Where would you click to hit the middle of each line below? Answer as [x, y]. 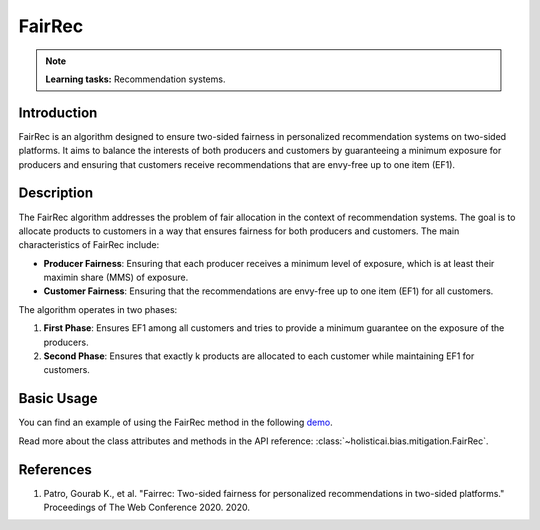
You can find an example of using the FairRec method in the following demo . [176, 422]
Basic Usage [58, 398]
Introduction [58, 112]
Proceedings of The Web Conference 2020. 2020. [146, 507]
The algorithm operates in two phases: [98, 309]
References [55, 469]
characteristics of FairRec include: [89, 245]
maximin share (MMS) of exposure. [116, 277]
